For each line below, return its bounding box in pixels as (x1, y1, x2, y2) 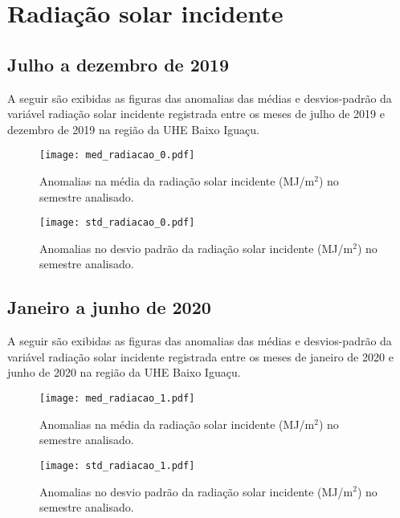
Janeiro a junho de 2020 (7, 295, 211, 320)
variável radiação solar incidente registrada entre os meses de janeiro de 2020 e (7, 348, 394, 365)
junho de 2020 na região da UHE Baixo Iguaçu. (7, 364, 241, 381)
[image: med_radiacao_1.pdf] (39, 393, 195, 405)
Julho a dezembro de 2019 (7, 51, 229, 76)
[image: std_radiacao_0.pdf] (39, 217, 195, 229)
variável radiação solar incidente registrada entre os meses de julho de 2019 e (7, 105, 385, 122)
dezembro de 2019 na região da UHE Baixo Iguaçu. (7, 120, 259, 137)
